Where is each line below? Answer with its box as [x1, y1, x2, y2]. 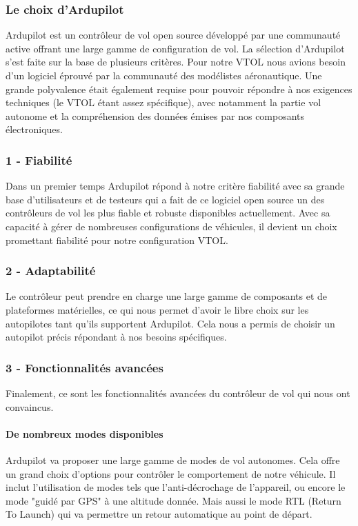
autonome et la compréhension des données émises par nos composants [6, 108, 305, 123]
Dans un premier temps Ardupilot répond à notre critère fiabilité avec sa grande [6, 179, 345, 193]
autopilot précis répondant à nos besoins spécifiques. [6, 330, 227, 344]
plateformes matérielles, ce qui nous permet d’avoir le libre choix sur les [6, 302, 309, 316]
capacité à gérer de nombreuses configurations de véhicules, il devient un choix [6, 219, 337, 233]
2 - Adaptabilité [6, 262, 96, 279]
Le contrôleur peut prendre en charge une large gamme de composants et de [6, 289, 328, 303]
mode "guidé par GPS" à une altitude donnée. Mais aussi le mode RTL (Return [6, 493, 341, 507]
